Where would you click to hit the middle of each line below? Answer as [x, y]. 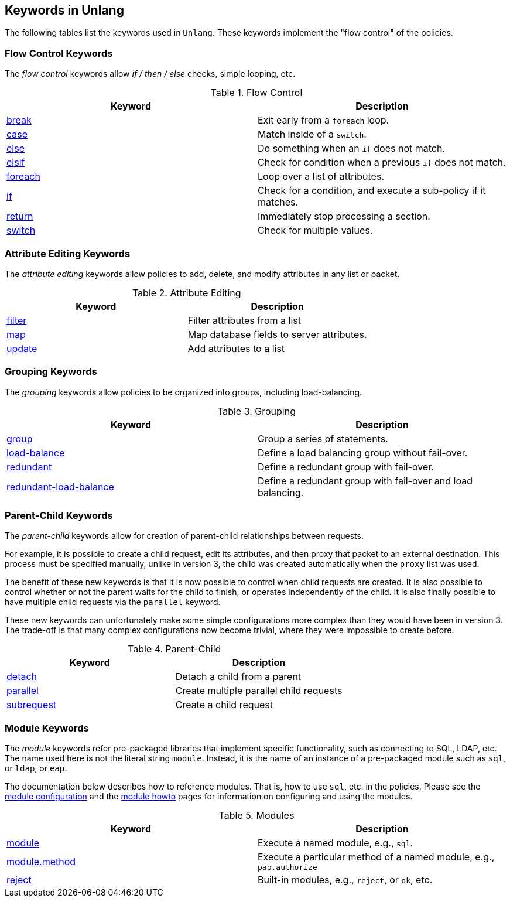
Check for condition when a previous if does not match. [382, 163]
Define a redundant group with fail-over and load [365, 481]
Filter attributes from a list [244, 320]
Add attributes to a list [236, 348]
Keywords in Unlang [64, 10]
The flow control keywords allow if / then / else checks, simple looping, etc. [150, 74]
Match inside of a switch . [312, 134]
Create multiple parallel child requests [259, 691]
